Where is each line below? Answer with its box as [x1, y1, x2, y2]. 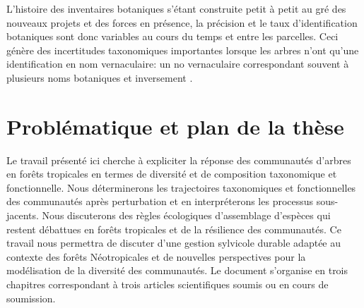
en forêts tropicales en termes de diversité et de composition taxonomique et [6, 166, 337, 181]
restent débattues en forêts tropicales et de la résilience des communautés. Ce [6, 221, 341, 236]
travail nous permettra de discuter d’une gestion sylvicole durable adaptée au [6, 235, 341, 250]
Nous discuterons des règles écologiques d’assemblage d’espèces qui [42, 208, 331, 223]
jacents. [6, 208, 39, 223]
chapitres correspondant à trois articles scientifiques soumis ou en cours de [6, 277, 329, 292]
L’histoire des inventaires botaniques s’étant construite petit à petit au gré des [6, 1, 346, 16]
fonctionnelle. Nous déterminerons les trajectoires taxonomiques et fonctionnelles [6, 180, 356, 195]
